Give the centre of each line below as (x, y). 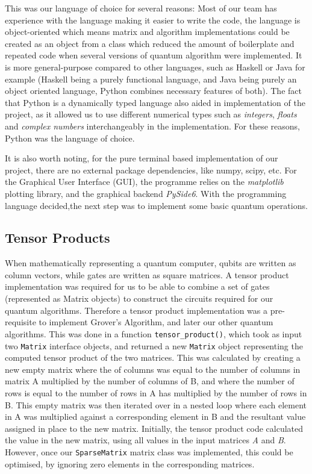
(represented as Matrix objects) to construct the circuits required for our (139, 298)
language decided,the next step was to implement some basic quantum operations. (156, 205)
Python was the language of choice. (70, 138)
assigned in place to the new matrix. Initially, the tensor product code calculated (154, 428)
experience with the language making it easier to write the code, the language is (153, 20)
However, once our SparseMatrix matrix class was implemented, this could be (149, 451)
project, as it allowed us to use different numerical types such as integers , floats (151, 114)
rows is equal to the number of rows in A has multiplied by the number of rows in (156, 392)
